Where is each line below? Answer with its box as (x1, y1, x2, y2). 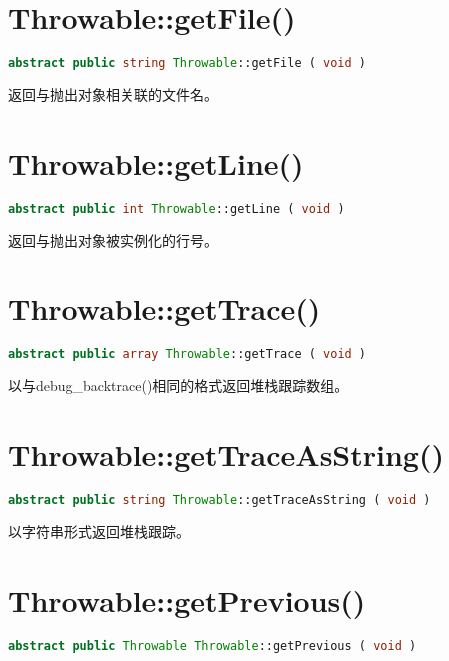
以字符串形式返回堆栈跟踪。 (8, 520, 190, 541)
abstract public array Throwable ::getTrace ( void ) (8, 347, 367, 362)
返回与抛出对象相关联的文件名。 (8, 84, 218, 104)
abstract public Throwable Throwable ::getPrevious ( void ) (8, 638, 417, 653)
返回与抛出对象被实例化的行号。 (8, 229, 218, 250)
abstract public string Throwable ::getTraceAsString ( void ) (8, 492, 431, 507)
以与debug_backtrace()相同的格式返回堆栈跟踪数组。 (8, 375, 349, 396)
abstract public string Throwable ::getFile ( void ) (8, 56, 367, 71)
